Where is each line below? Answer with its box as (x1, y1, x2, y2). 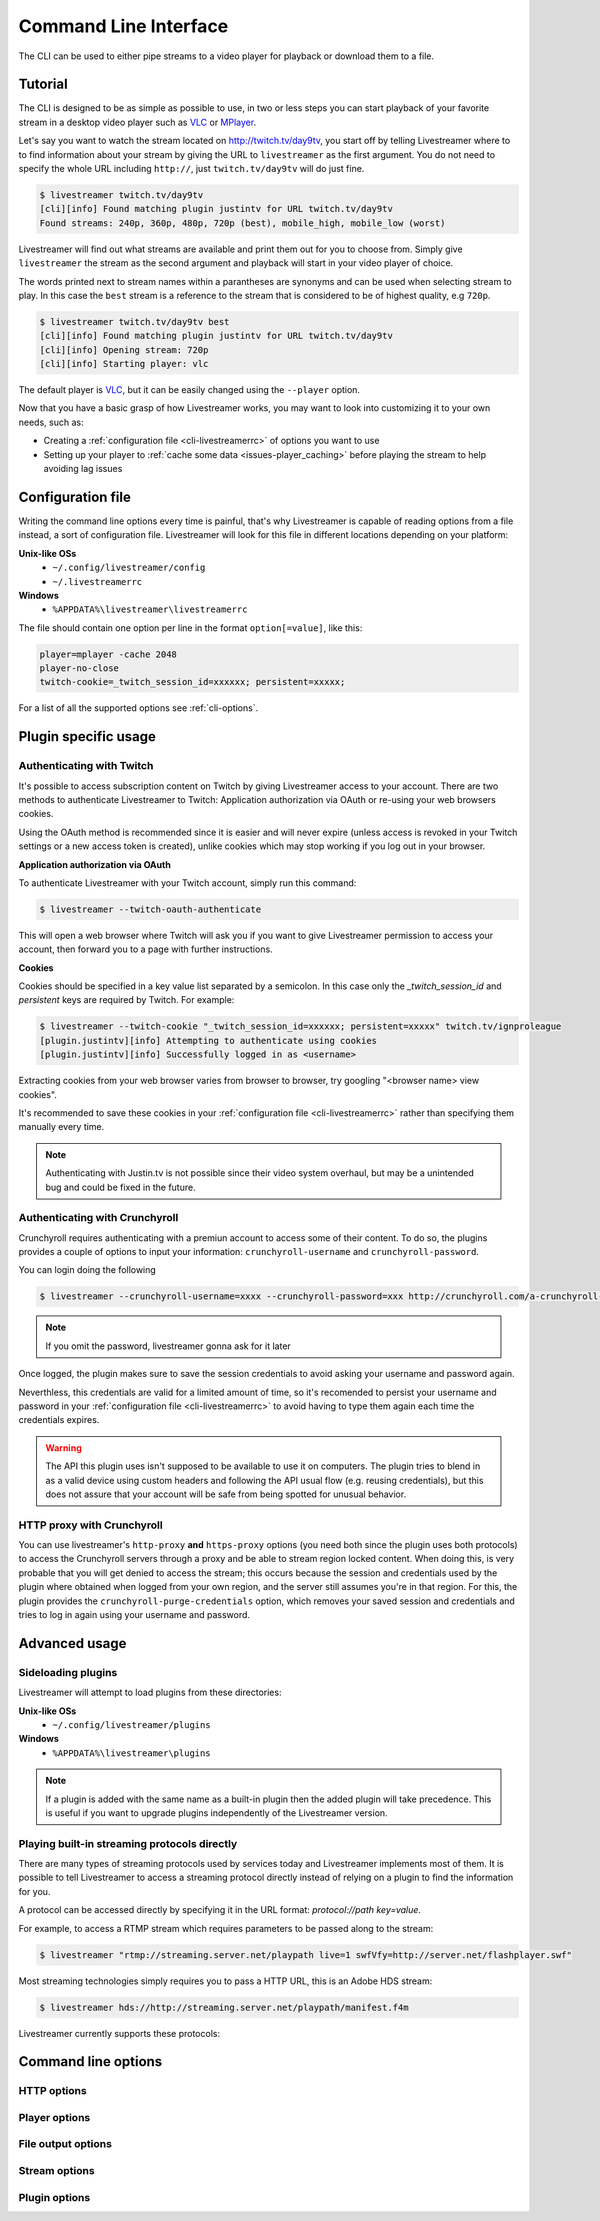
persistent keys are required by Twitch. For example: (18, 994, 235, 1006)
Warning (45, 1441, 82, 1454)
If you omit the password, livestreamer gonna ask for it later (45, 1340, 292, 1352)
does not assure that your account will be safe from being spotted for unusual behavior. (45, 1488, 407, 1500)
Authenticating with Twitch (18, 759, 154, 773)
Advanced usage (18, 1635, 127, 1652)
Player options (18, 2110, 91, 2124)
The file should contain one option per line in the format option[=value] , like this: (18, 621, 363, 634)
